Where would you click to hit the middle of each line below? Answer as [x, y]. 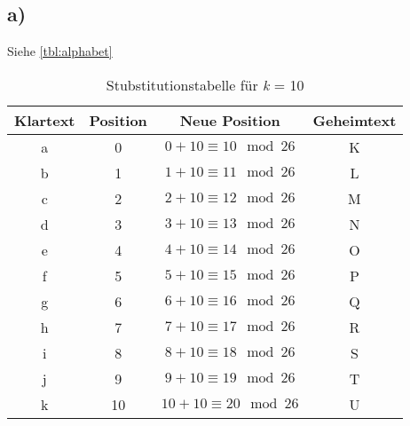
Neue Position [230, 120]
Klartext [45, 120]
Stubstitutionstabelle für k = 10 [205, 84]
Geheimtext [355, 120]
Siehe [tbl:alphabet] [60, 51]
